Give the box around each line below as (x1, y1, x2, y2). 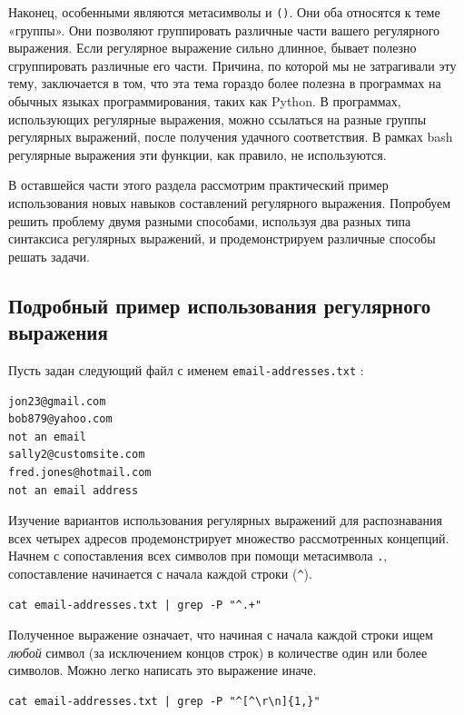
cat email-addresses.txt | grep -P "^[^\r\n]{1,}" (8, 695, 321, 709)
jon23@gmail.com (8, 394, 106, 408)
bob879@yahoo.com (8, 412, 113, 426)
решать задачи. (8, 246, 90, 265)
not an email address (8, 483, 139, 497)
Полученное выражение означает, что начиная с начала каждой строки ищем (8, 625, 433, 644)
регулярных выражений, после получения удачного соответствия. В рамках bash (8, 127, 453, 146)
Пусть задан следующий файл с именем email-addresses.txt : (8, 360, 364, 379)
